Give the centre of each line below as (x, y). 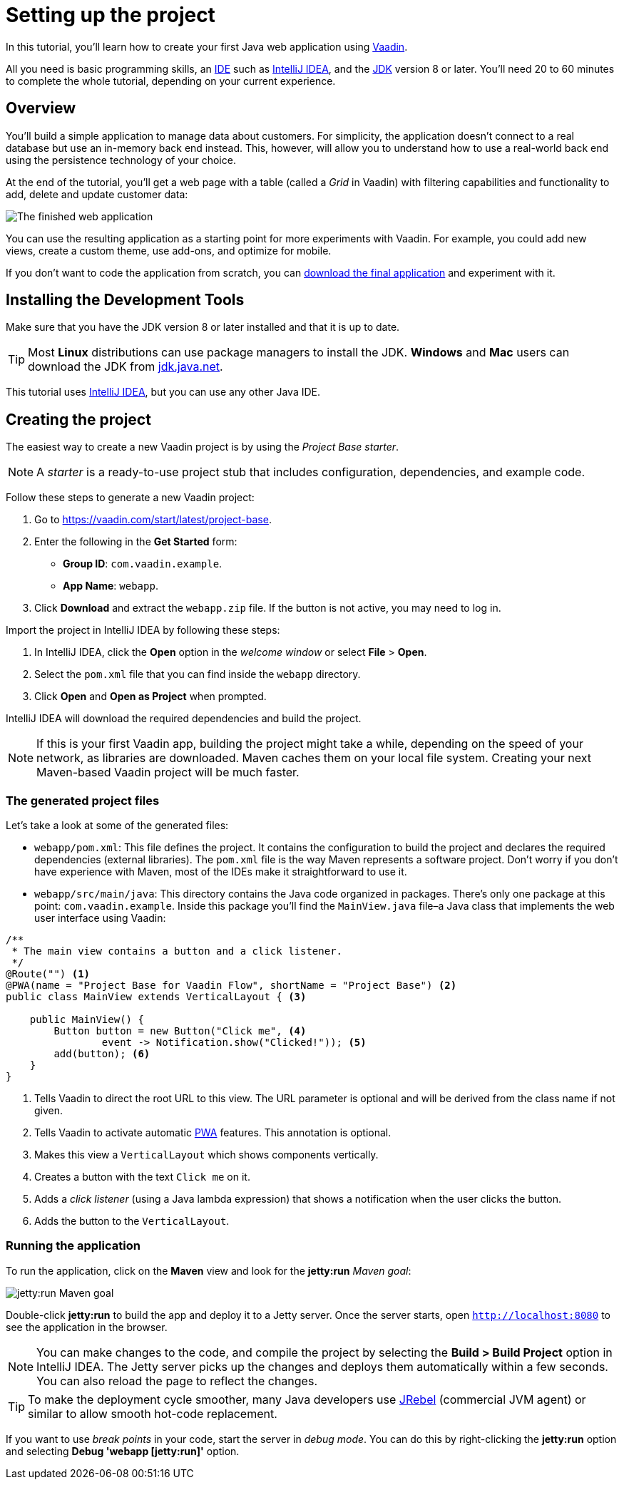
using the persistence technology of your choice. (121, 160)
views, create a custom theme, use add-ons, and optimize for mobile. (169, 250)
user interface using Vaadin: (100, 918)
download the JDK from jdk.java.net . (126, 367)
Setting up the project (111, 15)
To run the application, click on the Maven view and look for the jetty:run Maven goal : (209, 1270)
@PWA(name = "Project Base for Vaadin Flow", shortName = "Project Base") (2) (231, 986)
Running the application (73, 1246)
